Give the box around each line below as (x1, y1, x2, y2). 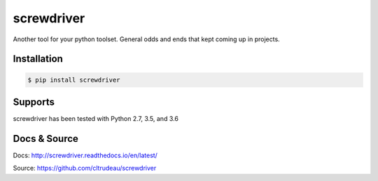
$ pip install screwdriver (27, 75, 120, 84)
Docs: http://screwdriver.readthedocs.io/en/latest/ (13, 151, 157, 159)
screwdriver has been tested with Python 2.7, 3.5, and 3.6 (13, 115, 178, 123)
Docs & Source (13, 133, 78, 145)
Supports (13, 96, 55, 108)
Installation (13, 53, 63, 65)
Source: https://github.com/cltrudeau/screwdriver (13, 164, 157, 173)
